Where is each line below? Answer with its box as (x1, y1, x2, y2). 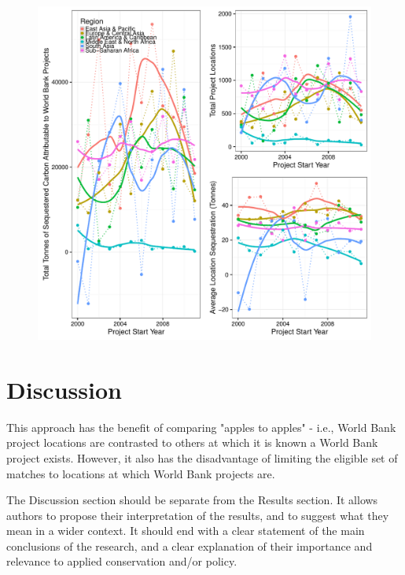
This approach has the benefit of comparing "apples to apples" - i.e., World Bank (6, 418, 396, 435)
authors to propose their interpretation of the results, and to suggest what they (6, 507, 389, 523)
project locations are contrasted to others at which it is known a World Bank (6, 434, 378, 451)
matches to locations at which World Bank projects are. (6, 465, 275, 481)
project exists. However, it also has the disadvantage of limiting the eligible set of (6, 449, 398, 466)
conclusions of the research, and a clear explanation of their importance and (6, 537, 373, 554)
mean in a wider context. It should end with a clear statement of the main (6, 522, 365, 539)
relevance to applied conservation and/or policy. (6, 553, 237, 569)
